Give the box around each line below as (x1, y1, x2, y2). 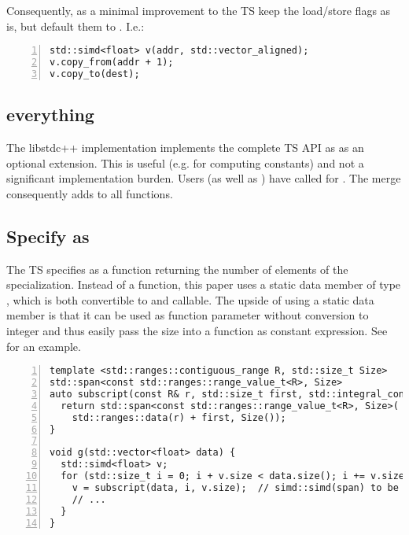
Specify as (6, 223, 90, 248)
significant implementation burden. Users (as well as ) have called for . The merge (6, 170, 401, 186)
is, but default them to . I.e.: (6, 17, 145, 34)
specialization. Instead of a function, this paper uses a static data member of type (6, 276, 401, 293)
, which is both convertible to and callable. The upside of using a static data (6, 291, 374, 308)
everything (6, 102, 94, 127)
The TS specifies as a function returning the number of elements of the (6, 260, 348, 277)
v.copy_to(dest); (50, 68, 140, 79)
